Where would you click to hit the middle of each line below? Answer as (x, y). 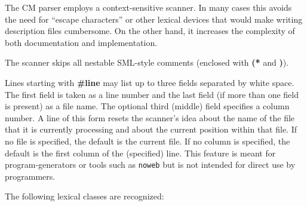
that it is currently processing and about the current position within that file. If (151, 129)
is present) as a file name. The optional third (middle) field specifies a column (147, 106)
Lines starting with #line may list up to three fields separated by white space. (150, 82)
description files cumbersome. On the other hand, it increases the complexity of (150, 31)
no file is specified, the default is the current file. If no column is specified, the (148, 141)
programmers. (30, 176)
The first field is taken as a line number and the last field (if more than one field (152, 94)
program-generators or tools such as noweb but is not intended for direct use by (150, 165)
